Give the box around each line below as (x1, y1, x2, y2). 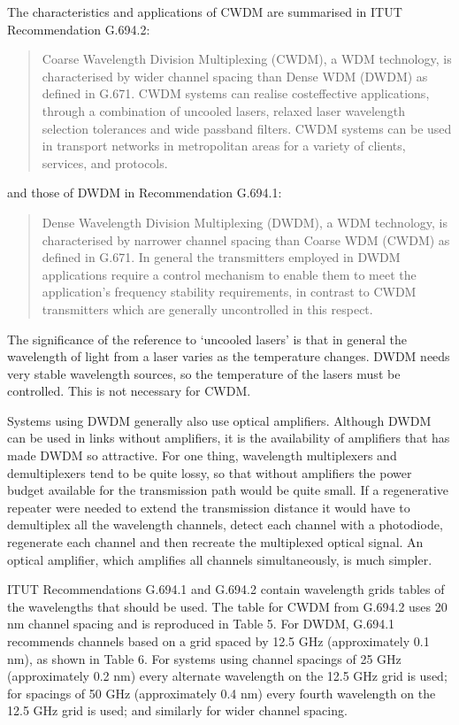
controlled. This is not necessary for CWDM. (7, 382, 251, 400)
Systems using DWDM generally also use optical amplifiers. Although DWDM (7, 411, 432, 429)
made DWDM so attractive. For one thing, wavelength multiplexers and (7, 446, 397, 465)
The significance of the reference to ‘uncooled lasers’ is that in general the (7, 329, 407, 348)
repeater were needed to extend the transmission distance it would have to (7, 497, 410, 516)
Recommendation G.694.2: (7, 19, 150, 38)
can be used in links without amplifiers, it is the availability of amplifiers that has (7, 428, 450, 447)
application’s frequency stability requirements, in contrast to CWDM (42, 282, 417, 301)
